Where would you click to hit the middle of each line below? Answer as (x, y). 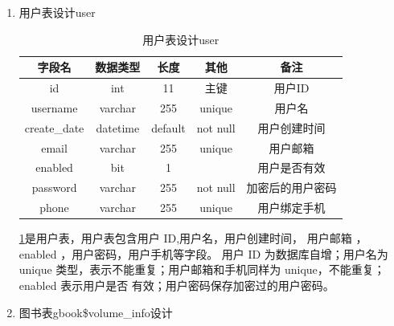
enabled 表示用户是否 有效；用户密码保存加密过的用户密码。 (176, 285)
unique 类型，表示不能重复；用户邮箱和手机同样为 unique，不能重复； (202, 269)
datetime (118, 127)
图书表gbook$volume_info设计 (96, 312)
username (54, 107)
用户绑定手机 (291, 208)
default (168, 127)
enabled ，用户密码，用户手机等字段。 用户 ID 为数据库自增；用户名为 (203, 253)
